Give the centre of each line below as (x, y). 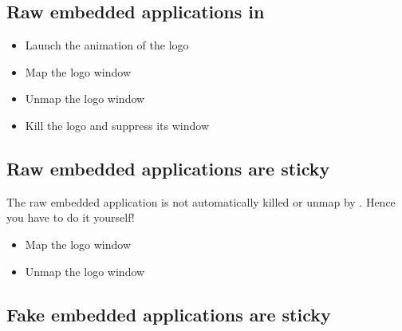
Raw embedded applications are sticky (168, 168)
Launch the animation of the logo (107, 45)
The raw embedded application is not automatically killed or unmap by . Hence (201, 201)
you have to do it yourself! (71, 217)
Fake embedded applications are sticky (169, 314)
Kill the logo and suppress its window (117, 125)
